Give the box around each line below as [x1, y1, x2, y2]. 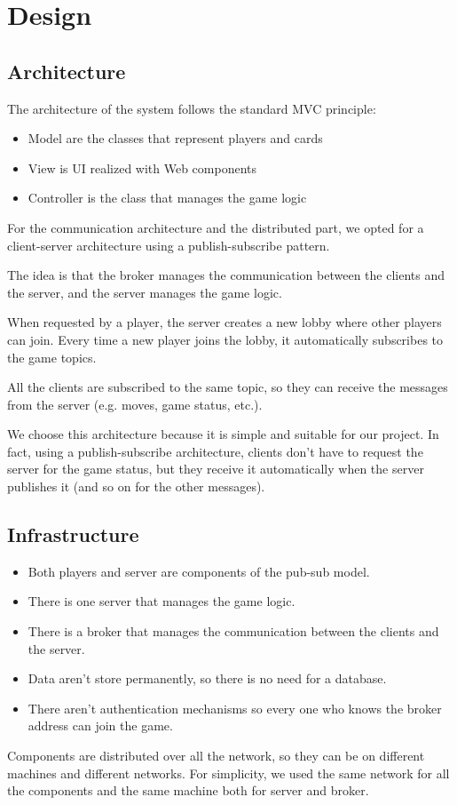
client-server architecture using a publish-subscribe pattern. [7, 235, 330, 254]
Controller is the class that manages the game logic [28, 188, 307, 207]
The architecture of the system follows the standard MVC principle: [7, 99, 376, 117]
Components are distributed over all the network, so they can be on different [7, 746, 425, 765]
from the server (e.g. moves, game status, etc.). [7, 395, 263, 413]
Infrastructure [7, 521, 139, 548]
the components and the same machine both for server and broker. [7, 781, 369, 800]
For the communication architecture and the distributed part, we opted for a [7, 218, 424, 236]
